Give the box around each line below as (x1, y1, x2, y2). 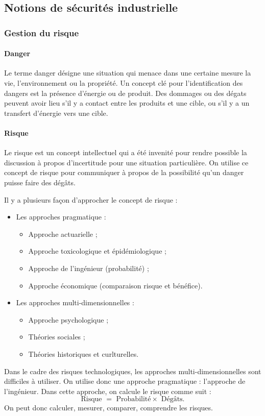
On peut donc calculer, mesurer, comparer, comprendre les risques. (4, 402, 213, 413)
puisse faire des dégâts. (4, 177, 76, 187)
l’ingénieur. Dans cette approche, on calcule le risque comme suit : (4, 385, 211, 396)
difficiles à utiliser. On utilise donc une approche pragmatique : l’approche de (4, 376, 246, 386)
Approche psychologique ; (28, 314, 109, 325)
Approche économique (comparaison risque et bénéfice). (28, 280, 203, 290)
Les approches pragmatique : (16, 211, 106, 222)
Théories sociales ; (28, 331, 85, 342)
